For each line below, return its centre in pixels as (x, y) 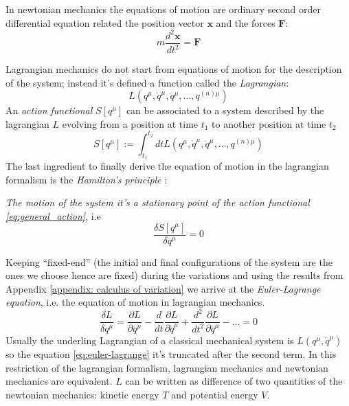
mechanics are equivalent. (59, 381)
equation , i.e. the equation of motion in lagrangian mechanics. (135, 302)
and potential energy (215, 394)
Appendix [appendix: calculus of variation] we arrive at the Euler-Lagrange (163, 288)
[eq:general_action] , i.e (53, 215)
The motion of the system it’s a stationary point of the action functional (158, 202)
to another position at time (269, 123)
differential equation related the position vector (105, 22)
